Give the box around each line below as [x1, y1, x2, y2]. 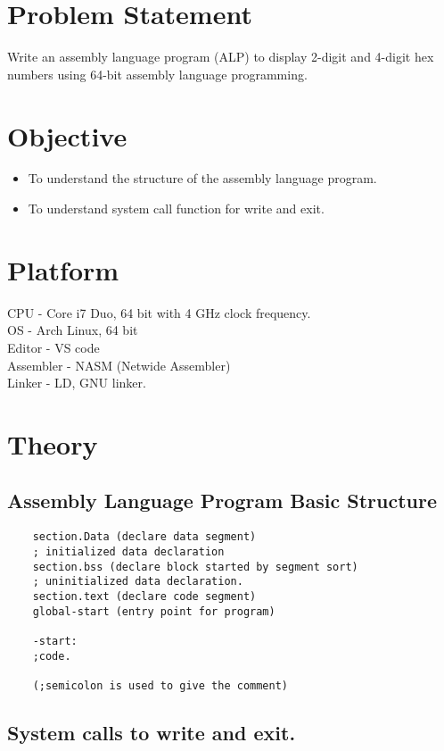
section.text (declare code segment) [32, 589, 257, 603]
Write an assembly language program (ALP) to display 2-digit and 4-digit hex [7, 47, 434, 66]
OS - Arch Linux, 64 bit [7, 321, 138, 339]
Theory [7, 425, 98, 462]
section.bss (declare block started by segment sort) [32, 560, 358, 573]
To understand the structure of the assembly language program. [28, 169, 377, 188]
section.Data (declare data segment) [32, 530, 257, 544]
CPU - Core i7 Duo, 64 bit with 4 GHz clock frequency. [7, 303, 311, 321]
